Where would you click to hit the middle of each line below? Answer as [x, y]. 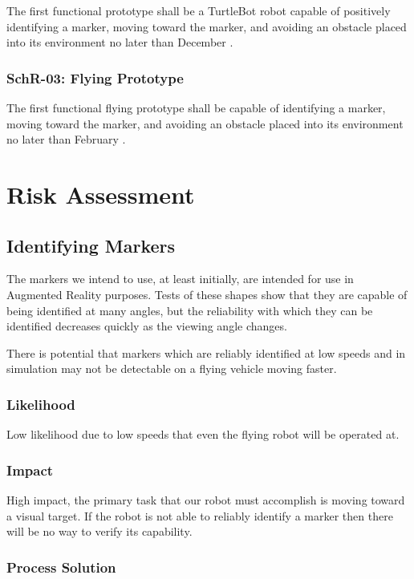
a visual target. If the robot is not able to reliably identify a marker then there [200, 515]
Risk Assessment [101, 194]
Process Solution [61, 567]
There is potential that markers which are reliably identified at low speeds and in [206, 352]
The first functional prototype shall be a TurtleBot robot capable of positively [199, 10]
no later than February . [66, 139]
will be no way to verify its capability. [99, 531]
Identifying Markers [91, 245]
